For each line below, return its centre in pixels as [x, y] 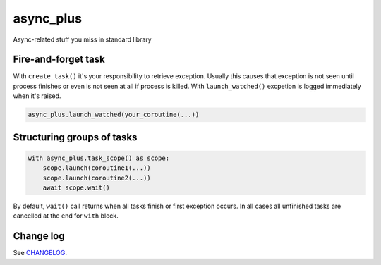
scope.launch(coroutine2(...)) [97, 178]
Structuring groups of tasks [75, 137]
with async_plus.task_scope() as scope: [98, 158]
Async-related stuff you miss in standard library [82, 39]
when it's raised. [37, 96]
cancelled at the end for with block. [66, 216]
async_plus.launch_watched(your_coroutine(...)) [114, 115]
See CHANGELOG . [40, 253]
